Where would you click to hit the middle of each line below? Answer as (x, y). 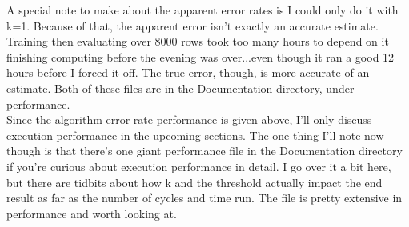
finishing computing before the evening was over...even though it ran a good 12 (200, 56)
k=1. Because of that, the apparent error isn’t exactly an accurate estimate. (192, 25)
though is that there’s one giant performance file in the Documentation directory (204, 151)
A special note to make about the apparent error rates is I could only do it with (202, 10)
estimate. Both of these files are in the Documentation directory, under (180, 88)
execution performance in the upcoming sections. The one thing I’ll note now (195, 135)
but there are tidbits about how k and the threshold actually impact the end (194, 182)
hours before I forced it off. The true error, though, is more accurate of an (188, 72)
